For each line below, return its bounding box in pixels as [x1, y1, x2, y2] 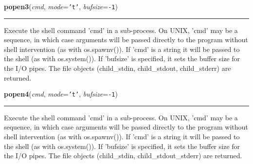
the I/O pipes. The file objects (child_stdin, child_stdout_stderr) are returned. [4, 150, 242, 161]
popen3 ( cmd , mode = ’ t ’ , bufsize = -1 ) [4, 1, 118, 11]
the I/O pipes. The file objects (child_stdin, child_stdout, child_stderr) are [4, 63, 231, 73]
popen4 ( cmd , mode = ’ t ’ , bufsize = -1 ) [4, 89, 118, 99]
